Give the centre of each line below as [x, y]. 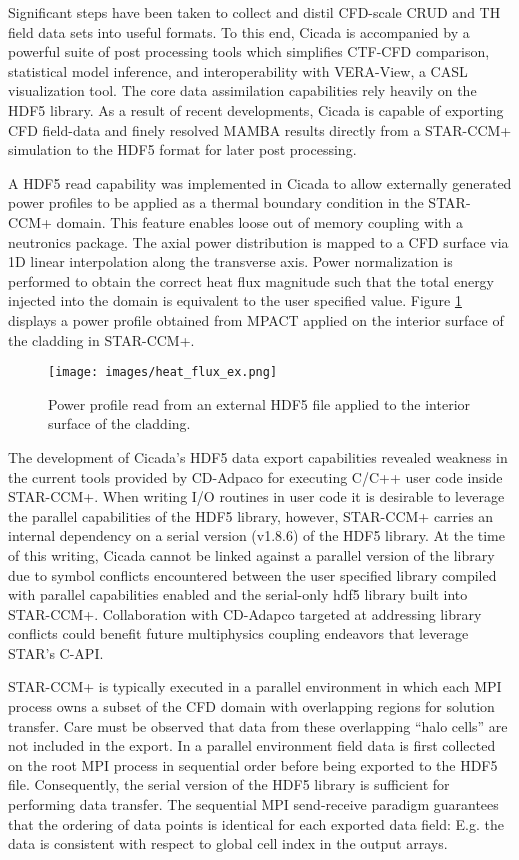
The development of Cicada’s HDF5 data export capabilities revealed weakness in [258, 456]
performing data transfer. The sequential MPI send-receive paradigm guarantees [253, 804]
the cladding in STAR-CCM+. [101, 339]
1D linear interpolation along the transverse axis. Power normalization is [230, 261]
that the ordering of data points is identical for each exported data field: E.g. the [256, 823]
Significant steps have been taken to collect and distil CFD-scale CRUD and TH [254, 12]
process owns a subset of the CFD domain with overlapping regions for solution [251, 706]
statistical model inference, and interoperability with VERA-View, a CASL [238, 70]
